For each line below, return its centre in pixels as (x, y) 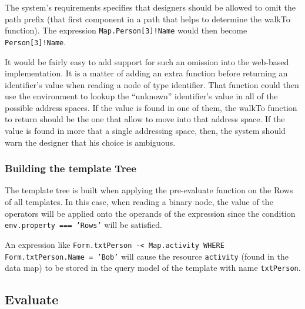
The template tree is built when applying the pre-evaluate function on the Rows (149, 190)
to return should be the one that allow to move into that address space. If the (145, 119)
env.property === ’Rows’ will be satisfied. (83, 225)
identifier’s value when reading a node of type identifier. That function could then (152, 84)
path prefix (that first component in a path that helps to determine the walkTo (148, 19)
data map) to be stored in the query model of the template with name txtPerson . (153, 268)
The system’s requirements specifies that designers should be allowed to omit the (150, 7)
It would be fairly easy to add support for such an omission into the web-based (147, 61)
